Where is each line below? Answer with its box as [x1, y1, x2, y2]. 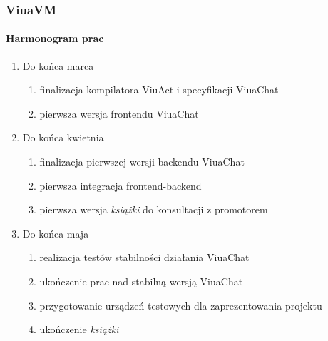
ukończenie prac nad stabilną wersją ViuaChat [39, 273, 243, 288]
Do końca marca [22, 58, 94, 73]
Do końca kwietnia [22, 130, 104, 145]
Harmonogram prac [6, 31, 104, 46]
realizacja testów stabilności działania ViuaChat [39, 250, 250, 265]
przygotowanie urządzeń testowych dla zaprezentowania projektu [39, 297, 322, 312]
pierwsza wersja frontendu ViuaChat [39, 106, 199, 121]
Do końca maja [22, 225, 89, 240]
